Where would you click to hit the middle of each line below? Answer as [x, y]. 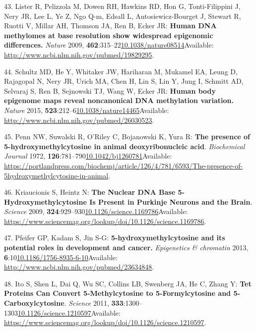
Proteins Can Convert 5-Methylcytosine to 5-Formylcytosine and [118, 293]
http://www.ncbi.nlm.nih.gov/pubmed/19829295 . [79, 54]
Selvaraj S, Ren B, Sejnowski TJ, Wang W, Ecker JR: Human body [110, 90]
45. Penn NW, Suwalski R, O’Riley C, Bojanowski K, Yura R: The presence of [127, 137]
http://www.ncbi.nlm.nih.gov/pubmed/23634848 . [79, 267]
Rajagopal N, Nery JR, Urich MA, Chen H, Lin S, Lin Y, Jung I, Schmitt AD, [124, 81]
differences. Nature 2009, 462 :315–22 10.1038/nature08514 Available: [109, 45]
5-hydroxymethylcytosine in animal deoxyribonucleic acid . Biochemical [125, 146]
